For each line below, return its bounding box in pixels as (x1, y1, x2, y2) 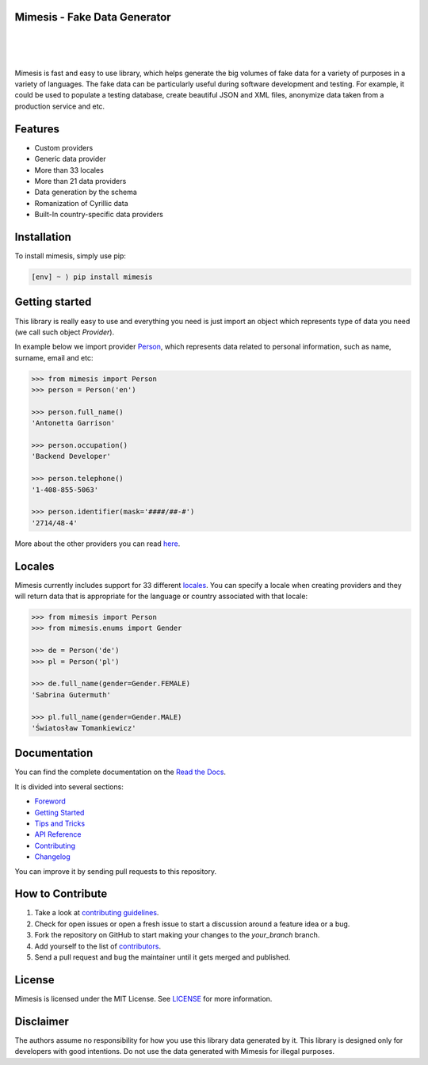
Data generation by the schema (34, 187, 138, 197)
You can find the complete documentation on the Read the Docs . (14, 767, 226, 777)
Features (14, 122, 59, 136)
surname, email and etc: (14, 353, 94, 362)
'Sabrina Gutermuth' (31, 690, 111, 699)
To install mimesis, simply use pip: (14, 251, 126, 261)
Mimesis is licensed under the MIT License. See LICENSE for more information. (14, 994, 273, 1003)
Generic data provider (34, 155, 106, 164)
